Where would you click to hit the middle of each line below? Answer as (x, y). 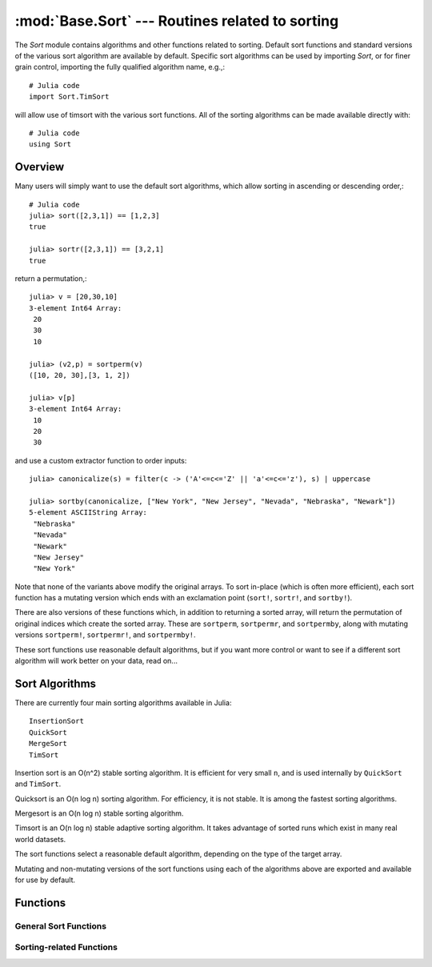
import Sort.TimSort (69, 97)
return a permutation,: (51, 278)
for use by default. (45, 880)
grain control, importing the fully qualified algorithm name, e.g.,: (120, 67)
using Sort (50, 144)
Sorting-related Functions (66, 947)
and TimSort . (38, 784)
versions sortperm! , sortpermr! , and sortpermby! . (105, 635)
